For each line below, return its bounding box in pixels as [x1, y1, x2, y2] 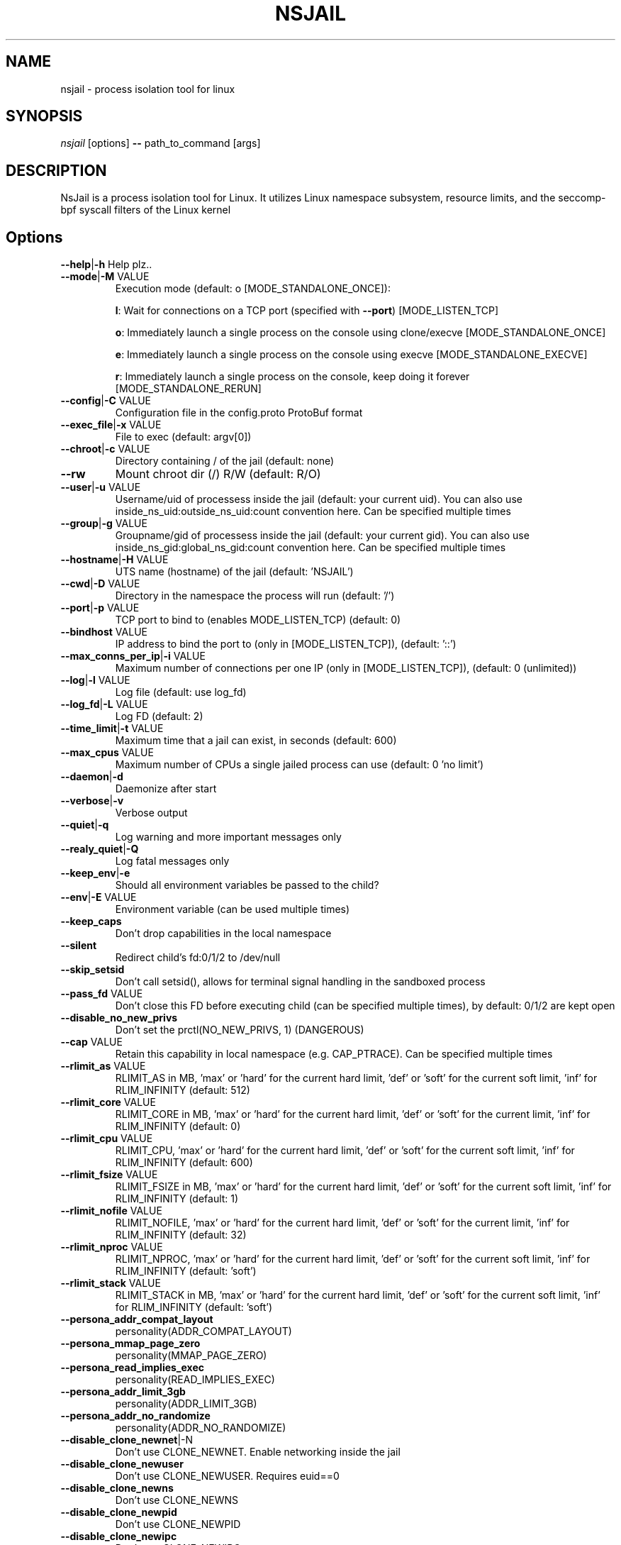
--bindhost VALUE [60, 626, 147, 638]
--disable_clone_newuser [60, 1458, 184, 1471]
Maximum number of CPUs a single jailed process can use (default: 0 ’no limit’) [115, 758, 484, 771]
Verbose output [115, 807, 188, 819]
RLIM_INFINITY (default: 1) [115, 1192, 239, 1205]
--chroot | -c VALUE [60, 443, 150, 455]
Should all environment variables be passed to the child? [115, 879, 379, 892]
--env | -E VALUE [60, 891, 137, 904]
